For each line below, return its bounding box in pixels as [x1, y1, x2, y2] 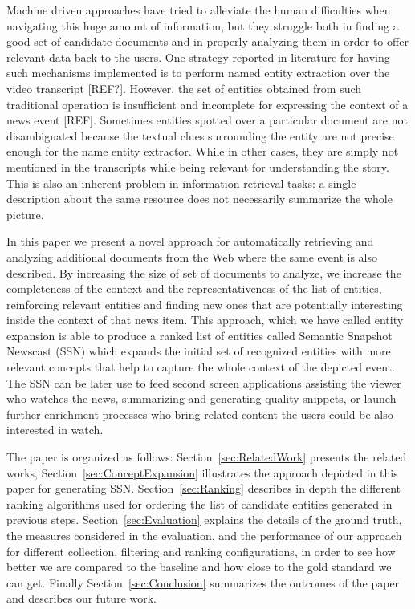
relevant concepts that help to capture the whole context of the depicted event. [6, 359, 395, 376]
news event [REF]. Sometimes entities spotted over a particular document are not [6, 112, 408, 128]
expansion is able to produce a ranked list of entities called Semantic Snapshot [6, 327, 393, 343]
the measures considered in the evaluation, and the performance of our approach [6, 527, 402, 543]
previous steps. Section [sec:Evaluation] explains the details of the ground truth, [6, 511, 402, 528]
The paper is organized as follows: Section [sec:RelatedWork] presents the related [6, 449, 407, 465]
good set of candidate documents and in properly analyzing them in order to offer [6, 33, 409, 50]
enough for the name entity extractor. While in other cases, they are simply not [6, 143, 399, 160]
